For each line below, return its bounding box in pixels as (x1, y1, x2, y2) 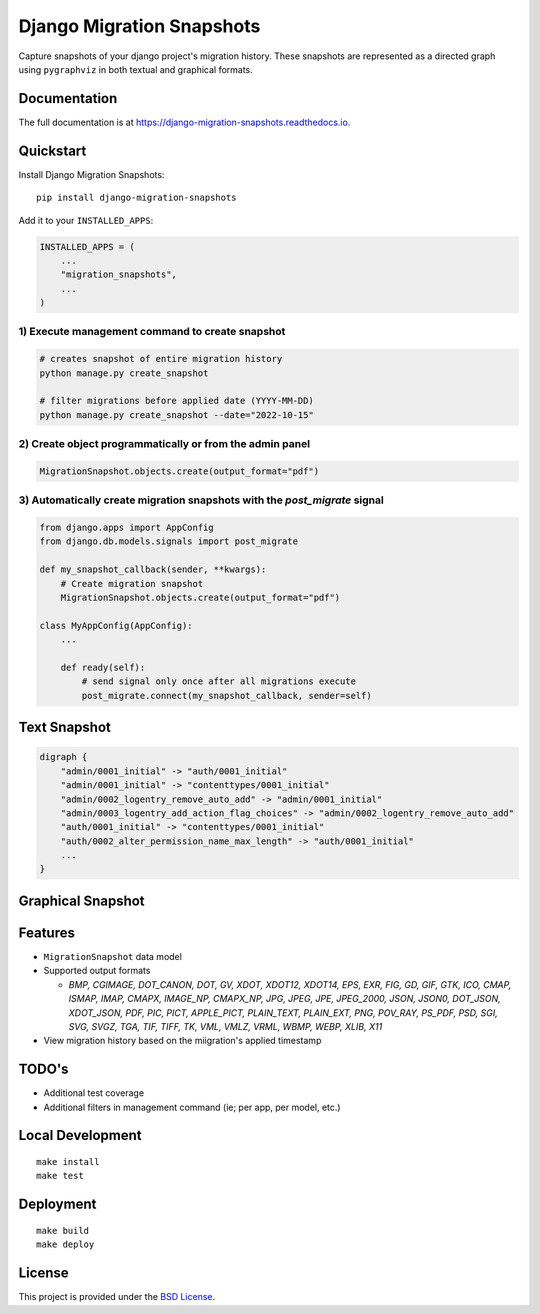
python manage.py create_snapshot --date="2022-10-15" (39, 409, 314, 420)
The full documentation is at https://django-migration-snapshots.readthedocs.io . (18, 116, 351, 128)
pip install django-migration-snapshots (36, 192, 237, 204)
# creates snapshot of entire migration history (39, 353, 283, 365)
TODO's (18, 1061, 69, 1078)
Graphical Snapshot (18, 892, 145, 909)
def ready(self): (60, 661, 146, 673)
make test (36, 1170, 84, 1182)
